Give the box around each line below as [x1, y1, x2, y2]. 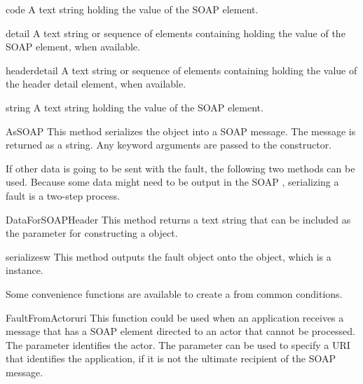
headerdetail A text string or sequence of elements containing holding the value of [6, 62, 357, 77]
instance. [6, 263, 43, 277]
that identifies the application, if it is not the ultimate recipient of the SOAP [6, 351, 336, 366]
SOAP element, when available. [6, 39, 140, 54]
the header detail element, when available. [6, 76, 186, 91]
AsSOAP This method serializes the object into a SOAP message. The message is [6, 123, 356, 138]
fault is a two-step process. [6, 188, 120, 203]
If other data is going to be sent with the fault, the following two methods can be [6, 160, 355, 175]
